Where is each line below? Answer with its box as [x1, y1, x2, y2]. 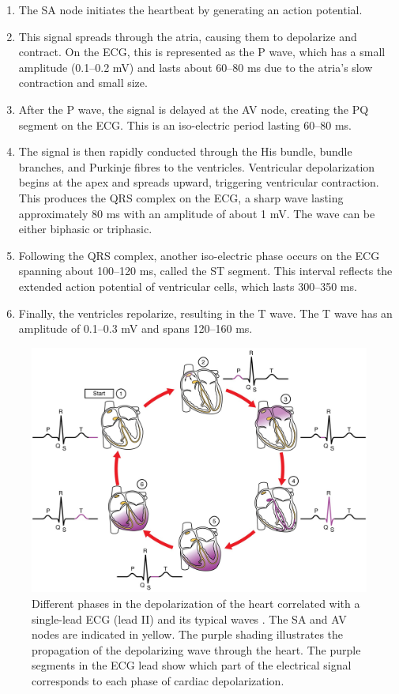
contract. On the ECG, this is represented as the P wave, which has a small [18, 43, 386, 60]
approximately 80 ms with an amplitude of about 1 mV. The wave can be [18, 205, 375, 221]
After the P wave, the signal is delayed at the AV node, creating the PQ [18, 100, 369, 117]
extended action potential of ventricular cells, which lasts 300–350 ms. [18, 277, 357, 294]
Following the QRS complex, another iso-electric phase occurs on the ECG [18, 247, 380, 263]
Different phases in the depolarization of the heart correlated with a [32, 595, 360, 611]
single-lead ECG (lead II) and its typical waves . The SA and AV [32, 610, 347, 627]
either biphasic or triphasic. [18, 221, 152, 237]
